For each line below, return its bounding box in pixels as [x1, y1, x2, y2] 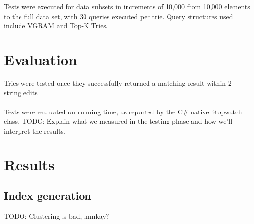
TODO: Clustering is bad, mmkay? [4, 211, 109, 221]
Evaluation [4, 49, 77, 69]
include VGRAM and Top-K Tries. [4, 21, 108, 31]
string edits [4, 87, 38, 97]
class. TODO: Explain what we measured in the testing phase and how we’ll [4, 116, 233, 126]
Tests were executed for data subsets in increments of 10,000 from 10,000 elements [4, 1, 250, 11]
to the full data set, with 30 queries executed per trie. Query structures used [4, 11, 233, 21]
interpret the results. [4, 125, 65, 135]
